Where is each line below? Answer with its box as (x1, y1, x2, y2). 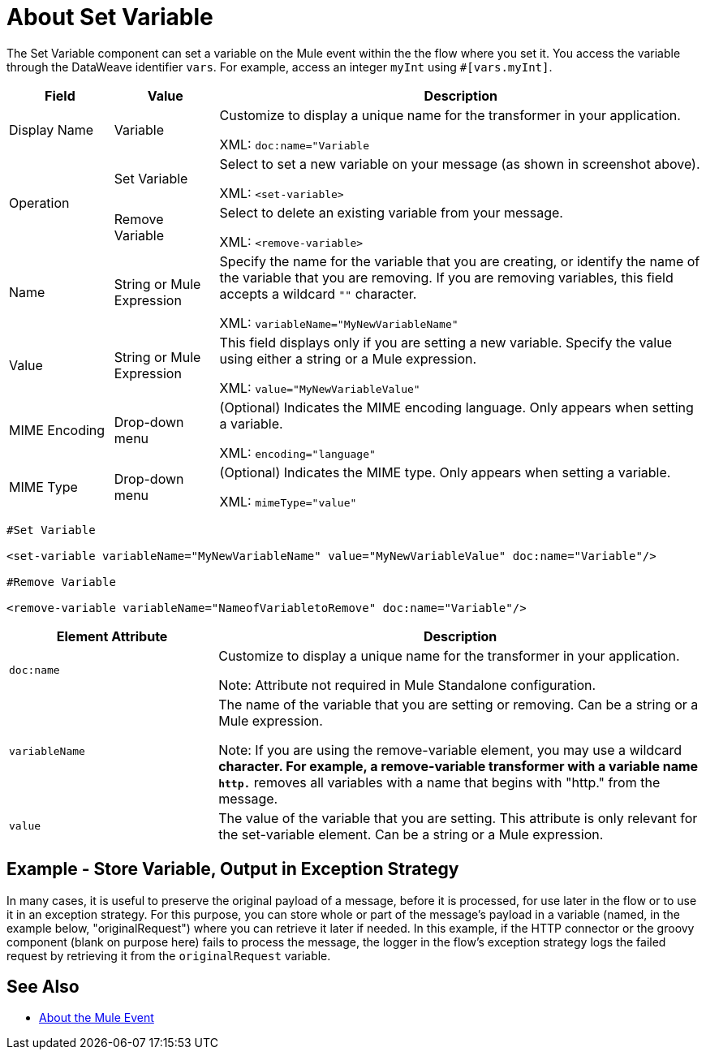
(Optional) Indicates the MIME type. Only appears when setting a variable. (219, 463, 671, 481)
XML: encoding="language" (219, 444, 376, 461)
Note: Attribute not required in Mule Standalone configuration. (218, 676, 596, 693)
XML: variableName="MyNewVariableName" (219, 314, 458, 331)
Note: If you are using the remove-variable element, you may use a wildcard (218, 741, 682, 758)
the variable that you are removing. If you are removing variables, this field (219, 269, 674, 286)
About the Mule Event (39, 1011, 154, 1025)
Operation (9, 194, 70, 211)
